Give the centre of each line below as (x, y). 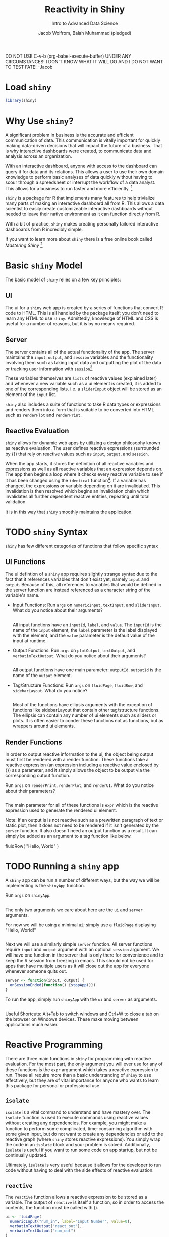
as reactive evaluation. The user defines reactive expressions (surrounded (82, 448)
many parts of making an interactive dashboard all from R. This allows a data (85, 203)
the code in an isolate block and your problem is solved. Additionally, (78, 1144)
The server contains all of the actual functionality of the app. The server (80, 352)
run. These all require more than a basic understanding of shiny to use (78, 1075)
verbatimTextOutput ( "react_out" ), (46, 1226)
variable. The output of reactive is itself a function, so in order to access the (85, 1202)
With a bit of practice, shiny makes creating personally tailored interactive (82, 224)
